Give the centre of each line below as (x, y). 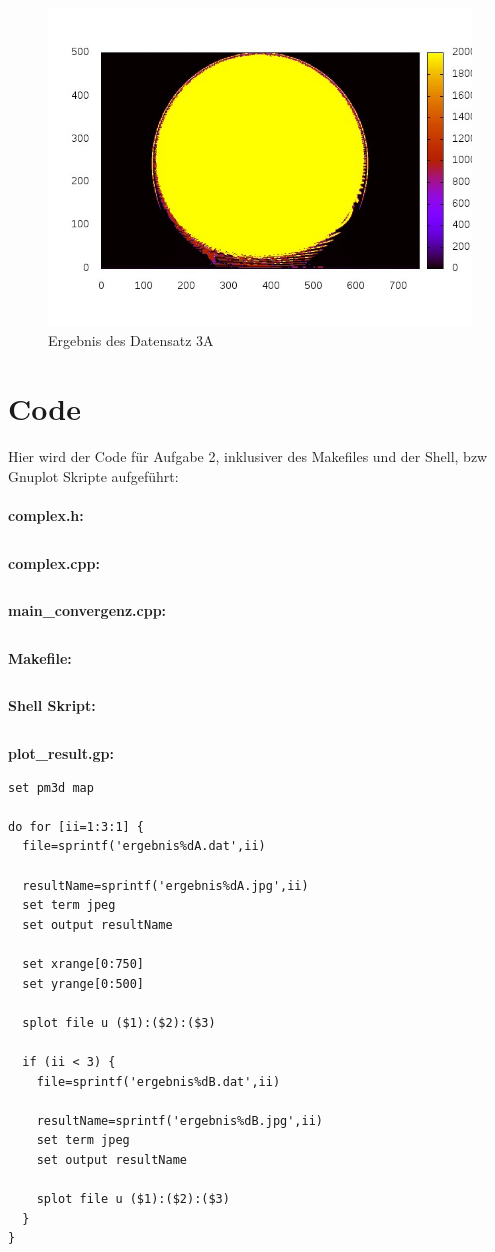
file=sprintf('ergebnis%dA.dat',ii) (144, 846)
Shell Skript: (52, 705)
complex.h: (46, 515)
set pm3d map (51, 787)
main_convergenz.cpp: (87, 610)
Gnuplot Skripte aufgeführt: (93, 475)
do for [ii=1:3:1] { (76, 826)
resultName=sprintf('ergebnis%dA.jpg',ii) (165, 885)
